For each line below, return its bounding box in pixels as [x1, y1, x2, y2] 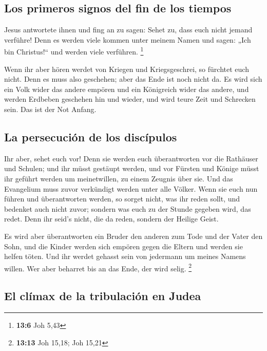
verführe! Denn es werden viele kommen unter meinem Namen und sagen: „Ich [4, 34, 251, 45]
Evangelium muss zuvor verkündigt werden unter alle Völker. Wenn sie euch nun [4, 183, 258, 194]
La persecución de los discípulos [4, 129, 177, 144]
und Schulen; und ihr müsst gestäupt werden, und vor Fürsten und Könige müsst [4, 163, 259, 174]
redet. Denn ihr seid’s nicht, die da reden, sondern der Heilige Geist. [4, 213, 219, 224]
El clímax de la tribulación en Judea [4, 288, 201, 304]
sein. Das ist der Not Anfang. [4, 104, 97, 115]
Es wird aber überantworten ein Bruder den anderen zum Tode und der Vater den [4, 230, 263, 241]
